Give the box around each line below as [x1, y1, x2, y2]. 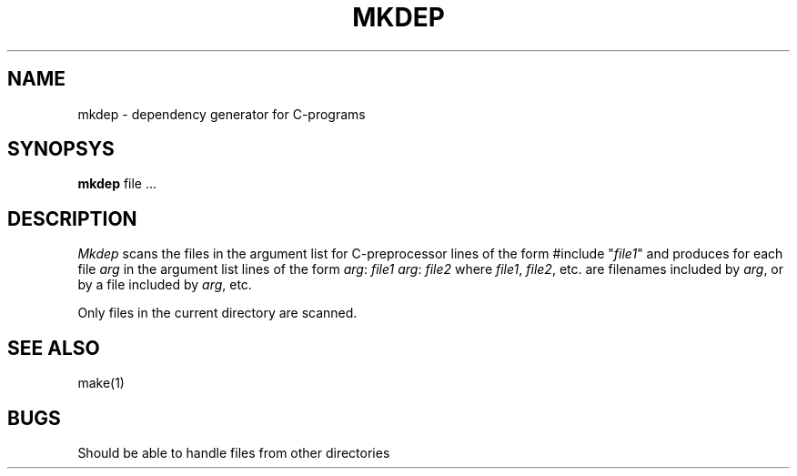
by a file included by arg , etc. [77, 277, 252, 293]
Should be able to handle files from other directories [77, 444, 390, 461]
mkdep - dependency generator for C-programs [77, 106, 366, 122]
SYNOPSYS [7, 137, 115, 161]
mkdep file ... [77, 176, 157, 192]
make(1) [77, 375, 125, 391]
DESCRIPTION [7, 207, 137, 230]
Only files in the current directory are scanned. [77, 305, 358, 321]
